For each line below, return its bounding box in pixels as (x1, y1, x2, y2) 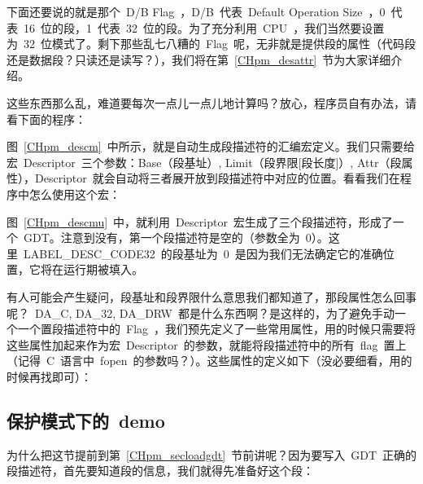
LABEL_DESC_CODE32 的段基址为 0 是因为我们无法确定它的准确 (23, 244, 383, 262)
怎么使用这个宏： (28, 185, 120, 202)
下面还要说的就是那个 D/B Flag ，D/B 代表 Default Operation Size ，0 (7, 3, 386, 20)
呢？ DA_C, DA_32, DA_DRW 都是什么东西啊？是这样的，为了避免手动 (7, 304, 395, 321)
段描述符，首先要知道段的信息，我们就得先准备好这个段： (7, 462, 314, 479)
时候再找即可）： (7, 367, 92, 385)
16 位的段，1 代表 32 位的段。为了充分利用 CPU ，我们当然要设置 (23, 19, 385, 36)
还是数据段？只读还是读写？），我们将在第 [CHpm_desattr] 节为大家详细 (7, 51, 391, 68)
